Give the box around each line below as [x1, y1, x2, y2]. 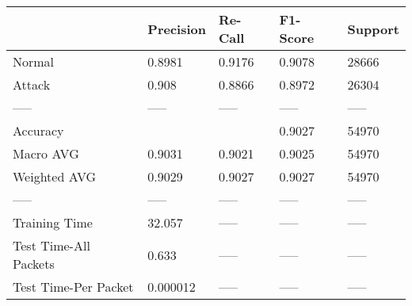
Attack [13, 75, 51, 94]
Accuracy [13, 121, 64, 140]
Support [347, 19, 399, 38]
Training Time [13, 213, 93, 231]
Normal [13, 52, 55, 71]
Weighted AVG [13, 167, 97, 186]
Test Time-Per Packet [13, 277, 134, 296]
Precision [147, 19, 206, 38]
